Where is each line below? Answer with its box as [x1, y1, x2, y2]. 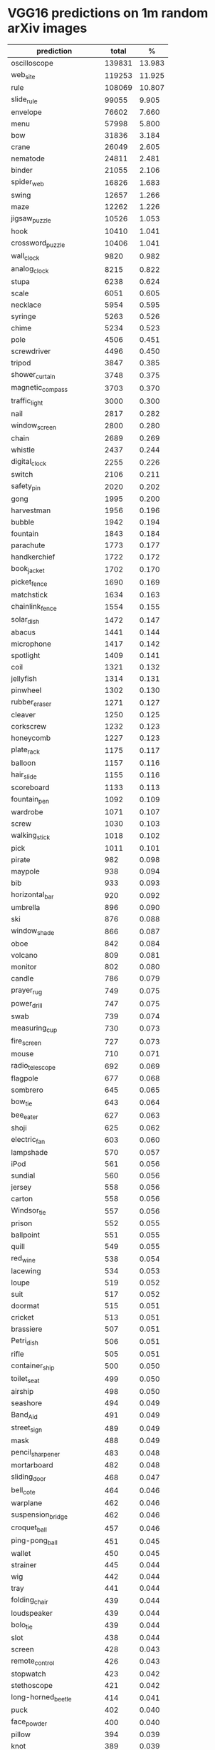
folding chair [11, 1595, 48, 1607]
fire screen [11, 1036, 41, 1047]
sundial [11, 1170, 36, 1180]
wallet [11, 1549, 31, 1559]
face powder [11, 1716, 48, 1728]
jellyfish [11, 674, 37, 684]
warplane [11, 1497, 43, 1507]
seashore [11, 1397, 43, 1407]
